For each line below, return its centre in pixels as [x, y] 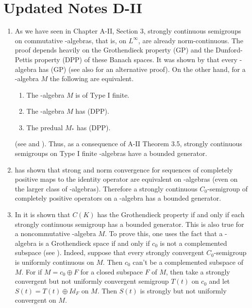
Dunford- [229, 50]
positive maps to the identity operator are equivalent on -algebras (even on [126, 179]
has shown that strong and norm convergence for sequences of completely [124, 169]
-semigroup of [227, 188]
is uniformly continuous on [54, 262]
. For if [32, 271]
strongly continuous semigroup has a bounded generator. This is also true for [129, 224]
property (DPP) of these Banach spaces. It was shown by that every [136, 59]
